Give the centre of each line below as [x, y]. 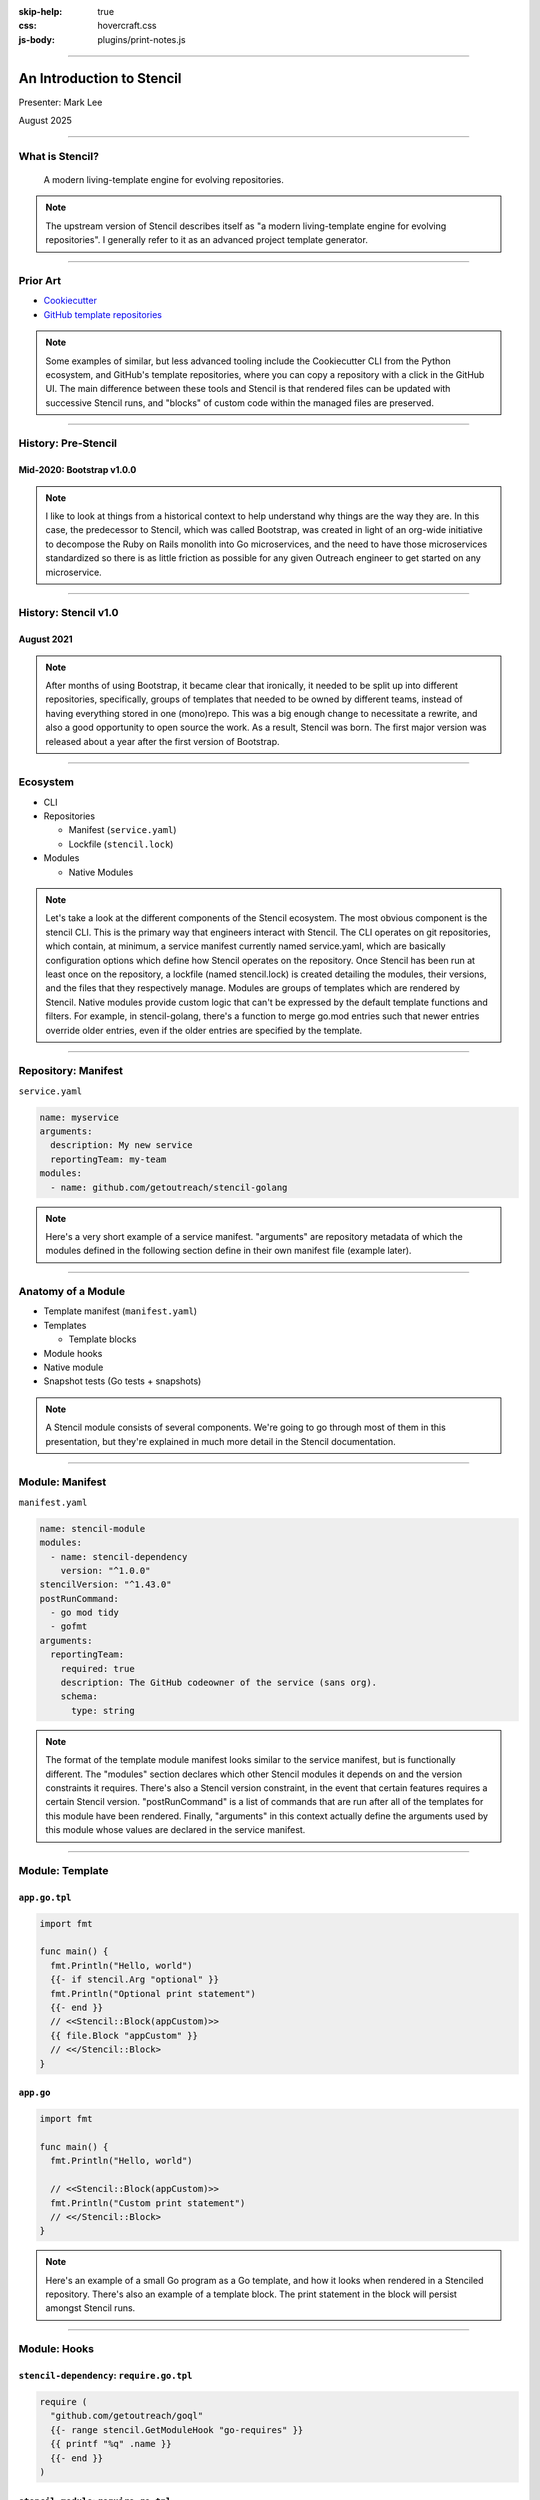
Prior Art [40, 280]
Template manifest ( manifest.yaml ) [120, 1311]
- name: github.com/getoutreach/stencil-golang [169, 1187]
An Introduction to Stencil [100, 78]
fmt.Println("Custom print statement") [148, 2203]
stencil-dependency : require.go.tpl [105, 2376]
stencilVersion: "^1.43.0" [105, 1584]
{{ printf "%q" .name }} [111, 2444]
